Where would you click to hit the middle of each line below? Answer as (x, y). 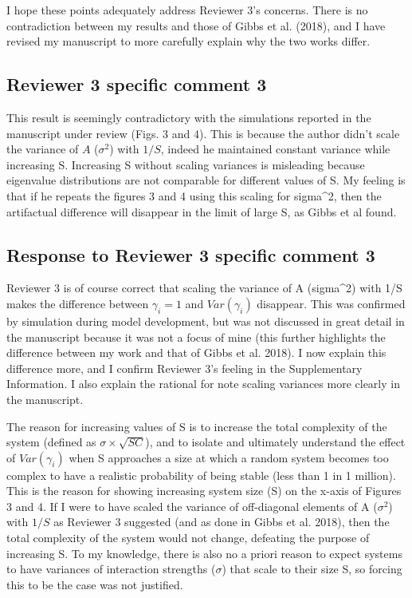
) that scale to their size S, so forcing (312, 569)
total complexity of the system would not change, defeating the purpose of (188, 538)
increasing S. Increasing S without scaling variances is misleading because (186, 164)
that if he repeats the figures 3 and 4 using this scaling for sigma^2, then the (194, 195)
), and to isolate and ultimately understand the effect (275, 442)
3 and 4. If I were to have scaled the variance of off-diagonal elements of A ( (192, 506)
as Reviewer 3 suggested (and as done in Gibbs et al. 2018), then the (222, 522)
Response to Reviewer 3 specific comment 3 (191, 254)
